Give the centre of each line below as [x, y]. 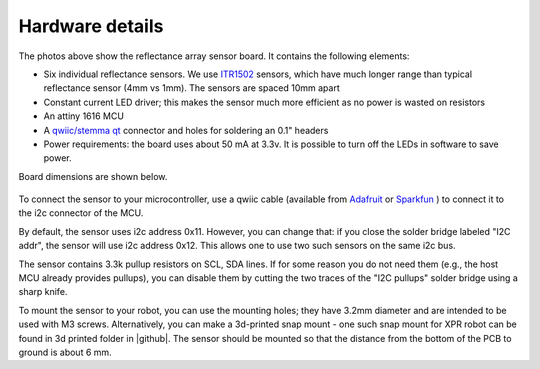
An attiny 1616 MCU [84, 116]
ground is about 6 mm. [65, 352]
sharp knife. [43, 292]
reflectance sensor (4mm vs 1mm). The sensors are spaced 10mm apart [191, 88]
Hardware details [91, 26]
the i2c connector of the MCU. [81, 213]
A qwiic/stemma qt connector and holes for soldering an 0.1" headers [186, 130]
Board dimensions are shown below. [93, 176]
